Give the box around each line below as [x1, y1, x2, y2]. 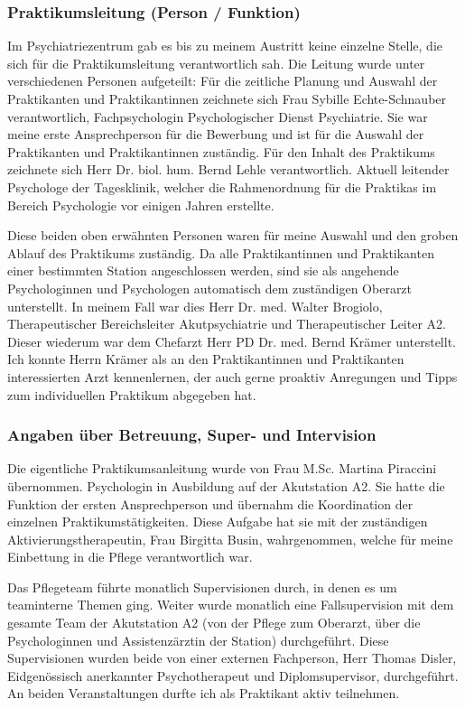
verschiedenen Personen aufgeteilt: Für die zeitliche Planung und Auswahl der [7, 71, 438, 90]
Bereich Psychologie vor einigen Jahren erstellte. [7, 195, 274, 214]
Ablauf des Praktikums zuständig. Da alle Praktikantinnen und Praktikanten [7, 243, 434, 262]
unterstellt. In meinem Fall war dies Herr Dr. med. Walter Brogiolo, [7, 296, 383, 315]
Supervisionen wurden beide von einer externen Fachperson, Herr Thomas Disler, [7, 648, 457, 667]
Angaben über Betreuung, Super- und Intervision [7, 424, 377, 446]
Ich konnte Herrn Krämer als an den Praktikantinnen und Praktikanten [7, 349, 405, 368]
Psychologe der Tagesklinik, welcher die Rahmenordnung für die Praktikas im [7, 177, 437, 196]
